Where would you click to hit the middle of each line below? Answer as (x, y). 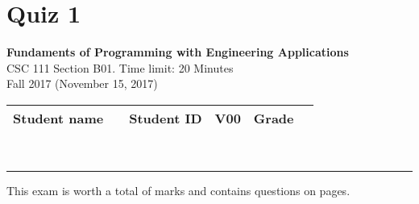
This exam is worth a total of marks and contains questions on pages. (178, 190)
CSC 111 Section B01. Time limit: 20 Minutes (120, 67)
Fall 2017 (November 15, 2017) (82, 83)
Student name (58, 118)
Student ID (166, 118)
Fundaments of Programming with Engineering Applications (178, 52)
